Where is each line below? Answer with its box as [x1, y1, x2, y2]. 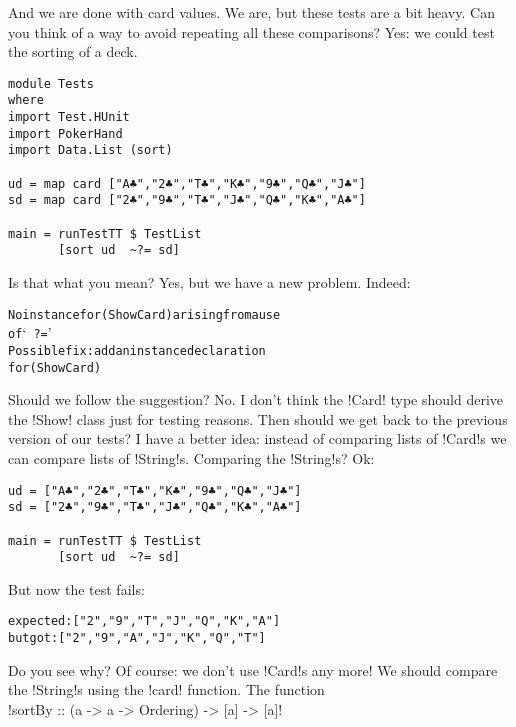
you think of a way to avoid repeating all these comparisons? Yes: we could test [8, 21, 495, 42]
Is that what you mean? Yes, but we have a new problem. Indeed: [8, 272, 411, 292]
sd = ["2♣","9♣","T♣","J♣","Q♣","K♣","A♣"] [8, 500, 302, 515]
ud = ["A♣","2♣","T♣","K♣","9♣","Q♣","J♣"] [8, 483, 302, 498]
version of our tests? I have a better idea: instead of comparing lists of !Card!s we [8, 428, 507, 449]
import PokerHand [8, 126, 123, 141]
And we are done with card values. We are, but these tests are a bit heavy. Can [8, 2, 495, 22]
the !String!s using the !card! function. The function [8, 679, 325, 700]
